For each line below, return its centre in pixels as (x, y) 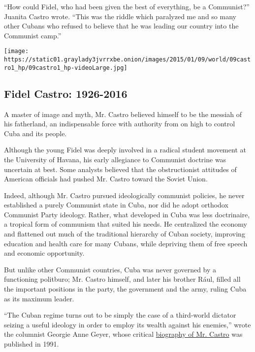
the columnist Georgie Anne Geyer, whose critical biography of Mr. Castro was (123, 334)
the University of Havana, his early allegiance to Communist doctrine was (115, 159)
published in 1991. (32, 344)
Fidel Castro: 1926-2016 (66, 93)
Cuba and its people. (35, 133)
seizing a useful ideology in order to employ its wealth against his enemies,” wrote (127, 324)
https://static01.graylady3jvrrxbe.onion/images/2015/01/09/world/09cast (127, 60)
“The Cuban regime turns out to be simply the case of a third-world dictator (120, 315)
